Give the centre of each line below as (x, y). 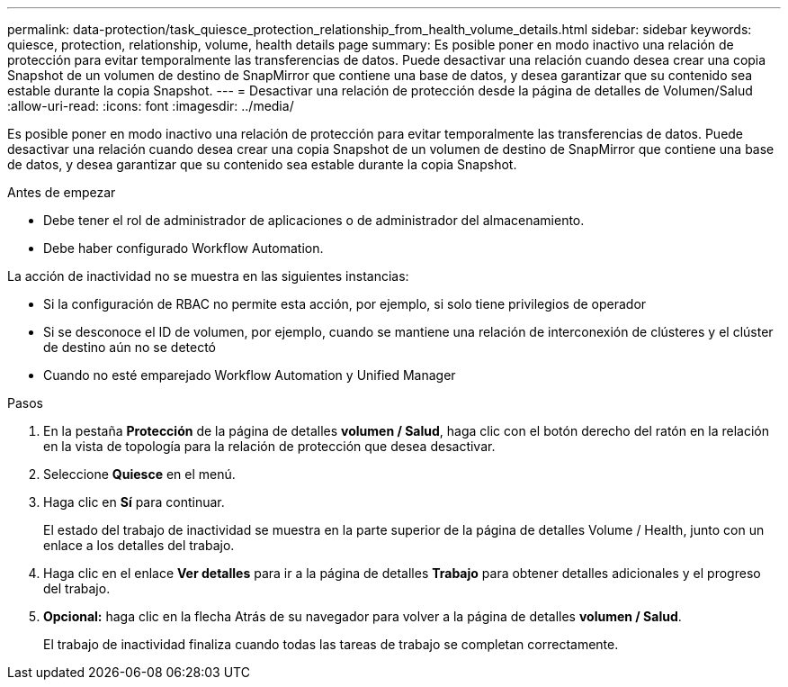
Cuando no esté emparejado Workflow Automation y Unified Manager (250, 375)
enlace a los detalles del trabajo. (139, 545)
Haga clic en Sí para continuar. (134, 502)
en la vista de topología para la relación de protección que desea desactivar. (269, 446)
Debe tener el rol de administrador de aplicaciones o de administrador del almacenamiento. (314, 220)
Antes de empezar (62, 192)
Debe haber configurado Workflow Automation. (184, 248)
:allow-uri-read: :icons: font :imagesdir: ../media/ (151, 106)
